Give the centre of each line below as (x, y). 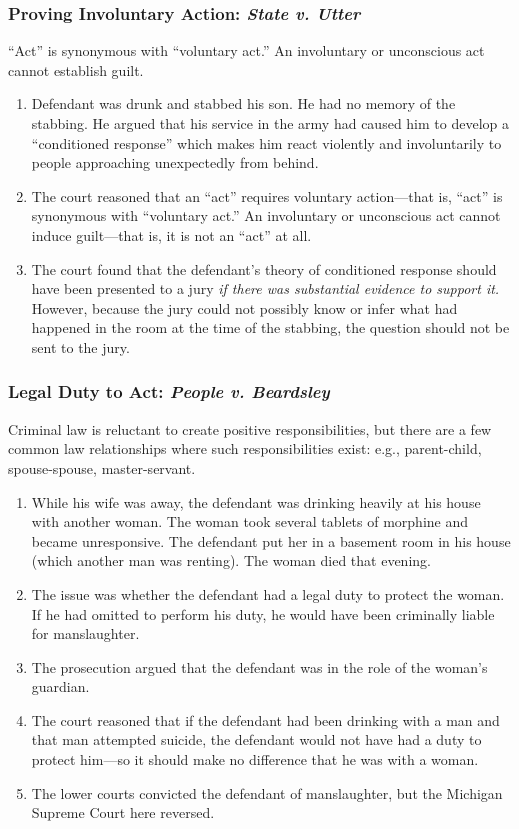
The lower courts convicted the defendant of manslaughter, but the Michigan (267, 792)
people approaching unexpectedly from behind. (175, 162)
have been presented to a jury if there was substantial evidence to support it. (265, 288)
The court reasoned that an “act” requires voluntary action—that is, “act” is (267, 195)
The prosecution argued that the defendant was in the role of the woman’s (259, 666)
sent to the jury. (80, 346)
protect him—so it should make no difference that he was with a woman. (255, 759)
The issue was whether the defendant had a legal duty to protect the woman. (268, 593)
